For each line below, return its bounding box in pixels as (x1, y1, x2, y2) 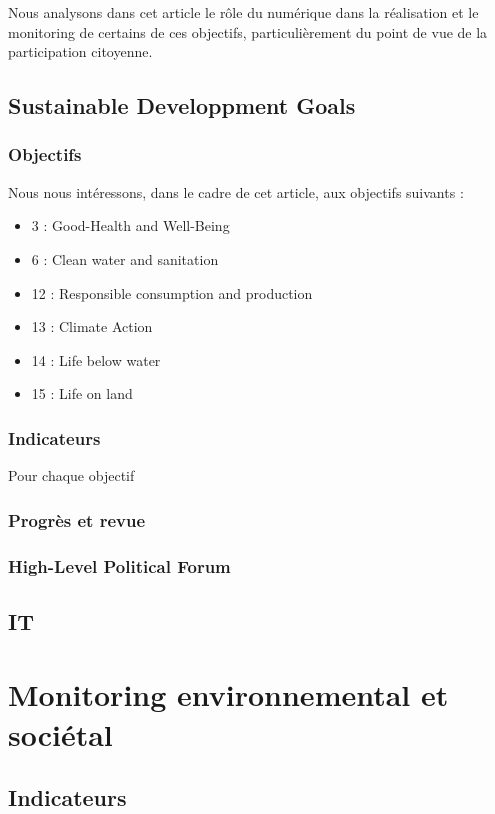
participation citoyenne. (8, 41, 153, 62)
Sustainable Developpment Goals (8, 90, 356, 121)
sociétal (8, 713, 113, 754)
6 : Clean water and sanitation (31, 248, 219, 269)
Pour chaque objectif (8, 465, 135, 486)
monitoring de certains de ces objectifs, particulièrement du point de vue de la (8, 21, 488, 42)
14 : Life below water (31, 349, 161, 370)
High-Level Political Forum (8, 553, 231, 578)
